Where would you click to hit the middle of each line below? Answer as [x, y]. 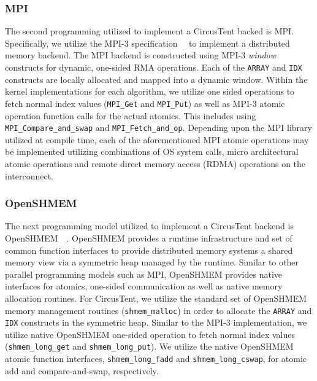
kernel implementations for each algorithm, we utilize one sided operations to [150, 91]
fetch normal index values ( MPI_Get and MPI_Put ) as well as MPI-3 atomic [145, 103]
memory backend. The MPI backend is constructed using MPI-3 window [141, 55]
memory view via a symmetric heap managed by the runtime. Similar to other [152, 262]
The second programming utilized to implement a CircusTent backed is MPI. [150, 31]
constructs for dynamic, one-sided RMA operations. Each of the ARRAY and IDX [154, 67]
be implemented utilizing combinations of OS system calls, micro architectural [152, 151]
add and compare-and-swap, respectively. [82, 370]
